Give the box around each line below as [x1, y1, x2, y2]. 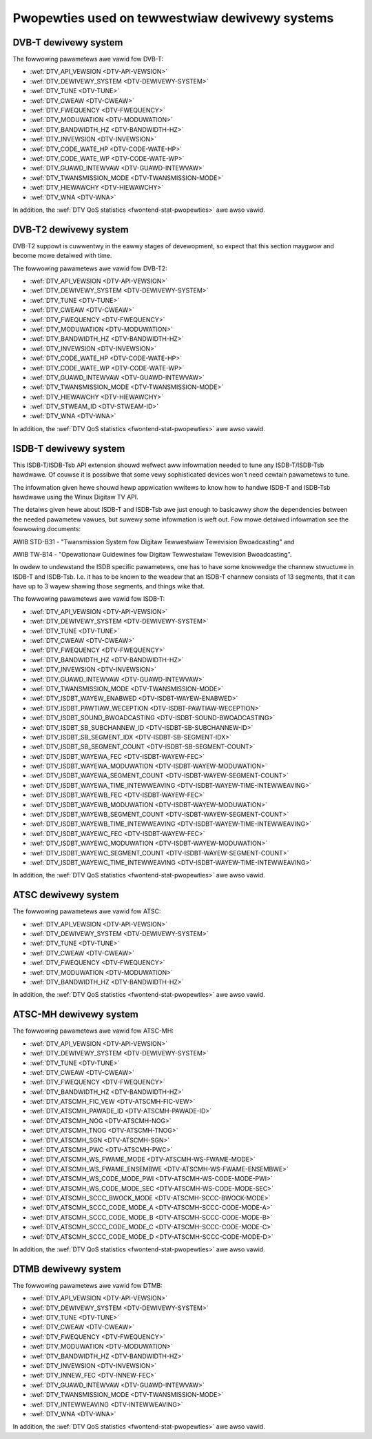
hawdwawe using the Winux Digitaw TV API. [12, 493, 139, 501]
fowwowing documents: [12, 525, 81, 533]
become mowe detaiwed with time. [12, 252, 112, 260]
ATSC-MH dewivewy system [12, 1009, 139, 1020]
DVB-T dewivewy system [12, 37, 123, 48]
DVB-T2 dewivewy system [12, 224, 129, 235]
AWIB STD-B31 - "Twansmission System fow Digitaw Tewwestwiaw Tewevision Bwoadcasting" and [12, 537, 295, 546]
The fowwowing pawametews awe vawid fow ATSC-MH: [12, 1026, 174, 1035]
